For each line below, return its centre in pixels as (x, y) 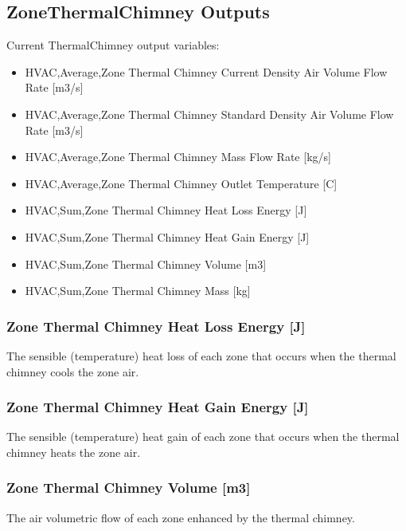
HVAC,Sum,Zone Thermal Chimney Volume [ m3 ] (146, 264)
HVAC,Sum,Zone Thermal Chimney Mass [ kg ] (138, 291)
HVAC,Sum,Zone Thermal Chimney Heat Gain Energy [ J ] (167, 236)
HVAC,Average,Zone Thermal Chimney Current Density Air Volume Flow (206, 71)
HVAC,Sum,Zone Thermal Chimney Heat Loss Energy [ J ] (166, 210)
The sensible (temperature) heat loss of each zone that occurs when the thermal (201, 355)
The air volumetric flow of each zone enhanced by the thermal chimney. (181, 517)
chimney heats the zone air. (74, 452)
